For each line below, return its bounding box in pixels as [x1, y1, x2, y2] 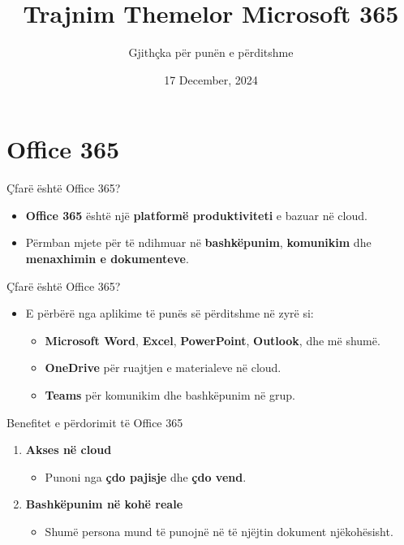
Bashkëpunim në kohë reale [25, 495, 183, 513]
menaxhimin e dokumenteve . [25, 250, 189, 267]
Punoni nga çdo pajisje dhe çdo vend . [45, 468, 247, 485]
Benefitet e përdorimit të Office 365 [6, 413, 183, 430]
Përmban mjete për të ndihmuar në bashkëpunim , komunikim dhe [25, 234, 372, 251]
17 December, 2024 [164, 71, 258, 88]
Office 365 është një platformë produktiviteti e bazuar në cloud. [25, 206, 367, 223]
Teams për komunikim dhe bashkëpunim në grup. [45, 387, 295, 403]
